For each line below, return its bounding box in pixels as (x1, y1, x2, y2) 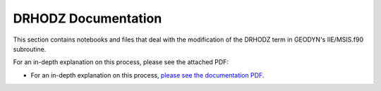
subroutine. (13, 44, 47, 53)
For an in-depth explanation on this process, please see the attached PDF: (13, 58, 229, 66)
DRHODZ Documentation (13, 11, 162, 26)
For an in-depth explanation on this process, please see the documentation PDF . (30, 71, 265, 79)
